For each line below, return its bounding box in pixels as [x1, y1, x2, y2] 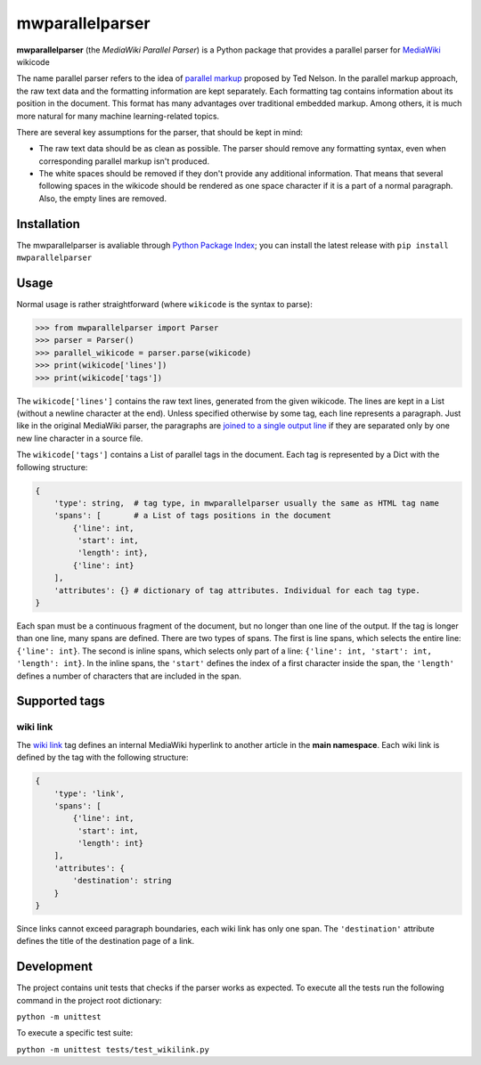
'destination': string [72, 875, 173, 886]
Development [16, 959, 94, 974]
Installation [16, 216, 80, 232]
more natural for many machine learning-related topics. [16, 110, 220, 121]
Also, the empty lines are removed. [38, 192, 167, 204]
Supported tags [16, 694, 106, 709]
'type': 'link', [53, 788, 125, 799]
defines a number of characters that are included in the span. [16, 671, 242, 681]
